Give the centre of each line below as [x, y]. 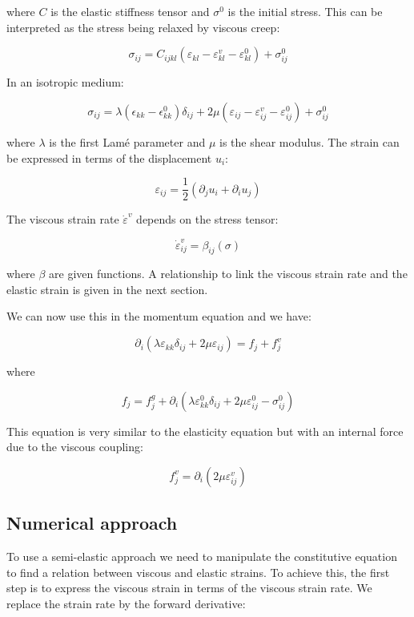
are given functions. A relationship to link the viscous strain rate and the [228, 274]
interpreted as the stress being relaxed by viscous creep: [143, 27]
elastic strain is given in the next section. [107, 289]
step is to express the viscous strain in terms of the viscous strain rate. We [189, 588]
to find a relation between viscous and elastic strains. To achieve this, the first [198, 572]
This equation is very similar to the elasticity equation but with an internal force [205, 431]
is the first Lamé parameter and [127, 141]
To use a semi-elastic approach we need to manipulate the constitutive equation [202, 557]
